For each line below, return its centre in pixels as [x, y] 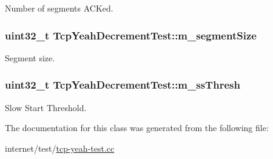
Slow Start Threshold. [46, 107]
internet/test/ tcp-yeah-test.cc [60, 148]
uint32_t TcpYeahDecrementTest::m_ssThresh [123, 85]
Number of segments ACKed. [59, 8]
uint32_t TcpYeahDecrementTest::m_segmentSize [131, 35]
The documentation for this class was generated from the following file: [137, 128]
